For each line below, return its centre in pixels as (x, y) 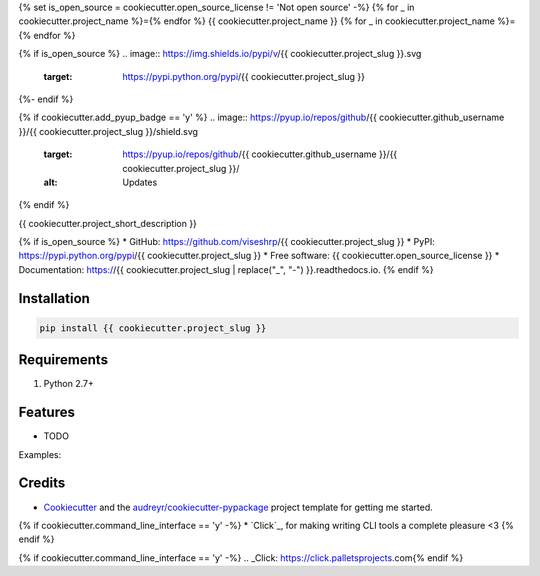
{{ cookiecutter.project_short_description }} (107, 223)
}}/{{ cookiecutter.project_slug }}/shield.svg (108, 131)
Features (46, 412)
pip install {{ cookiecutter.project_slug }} (153, 328)
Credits (42, 483)
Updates (140, 182)
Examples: (40, 454)
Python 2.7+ (69, 384)
